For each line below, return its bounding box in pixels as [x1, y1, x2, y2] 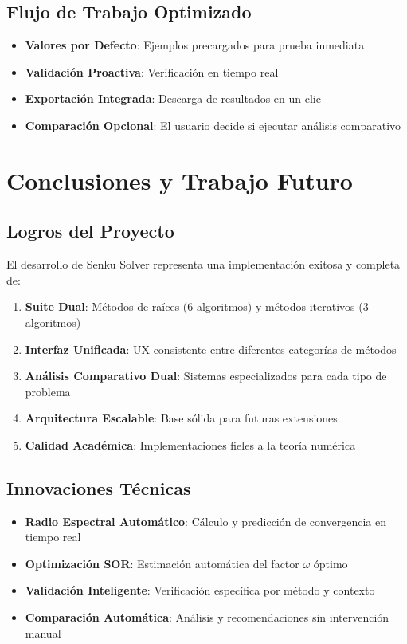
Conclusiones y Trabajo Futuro [6, 163, 353, 196]
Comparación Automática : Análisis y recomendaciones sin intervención [25, 609, 389, 626]
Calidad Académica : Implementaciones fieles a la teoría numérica [25, 436, 356, 453]
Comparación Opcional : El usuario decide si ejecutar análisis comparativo [25, 116, 401, 133]
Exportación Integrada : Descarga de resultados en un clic [25, 90, 321, 107]
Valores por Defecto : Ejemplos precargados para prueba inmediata [25, 37, 365, 53]
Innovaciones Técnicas [6, 475, 191, 500]
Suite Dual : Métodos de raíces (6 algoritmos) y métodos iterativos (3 [25, 298, 369, 315]
